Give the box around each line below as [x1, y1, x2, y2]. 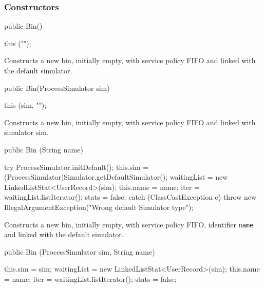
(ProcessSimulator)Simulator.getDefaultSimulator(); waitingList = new [4, 171, 228, 182]
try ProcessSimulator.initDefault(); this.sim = [4, 161, 149, 172]
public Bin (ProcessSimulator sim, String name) [4, 246, 155, 257]
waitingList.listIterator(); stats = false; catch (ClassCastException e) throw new [4, 191, 257, 202]
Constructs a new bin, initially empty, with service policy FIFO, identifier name [4, 219, 254, 229]
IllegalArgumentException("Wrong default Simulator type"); [4, 201, 194, 212]
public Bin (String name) [4, 144, 83, 155]
